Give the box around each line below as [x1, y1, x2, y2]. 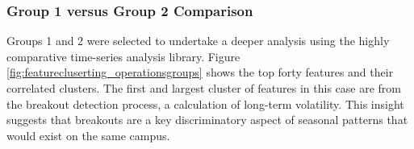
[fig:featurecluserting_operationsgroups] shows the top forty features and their [6, 64, 394, 81]
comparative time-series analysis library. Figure [6, 48, 240, 64]
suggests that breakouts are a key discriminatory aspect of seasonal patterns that [6, 111, 408, 128]
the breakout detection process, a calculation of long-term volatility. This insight [6, 95, 404, 112]
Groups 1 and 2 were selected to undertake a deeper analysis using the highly [6, 32, 390, 49]
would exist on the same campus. [6, 126, 170, 143]
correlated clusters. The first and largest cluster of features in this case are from [6, 80, 401, 96]
